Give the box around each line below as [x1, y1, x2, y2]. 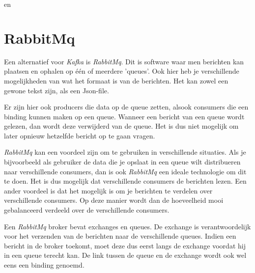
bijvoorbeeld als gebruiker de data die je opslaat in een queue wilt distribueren [4, 157, 241, 167]
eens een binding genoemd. [4, 260, 85, 270]
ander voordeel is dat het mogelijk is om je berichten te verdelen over [4, 185, 213, 195]
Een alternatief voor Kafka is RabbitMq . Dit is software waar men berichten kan [4, 56, 244, 66]
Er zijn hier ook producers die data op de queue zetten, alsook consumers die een [4, 102, 249, 112]
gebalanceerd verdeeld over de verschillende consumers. [4, 205, 170, 215]
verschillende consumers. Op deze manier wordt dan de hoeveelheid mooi [4, 195, 224, 205]
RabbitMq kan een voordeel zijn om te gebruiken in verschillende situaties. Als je [4, 147, 246, 157]
